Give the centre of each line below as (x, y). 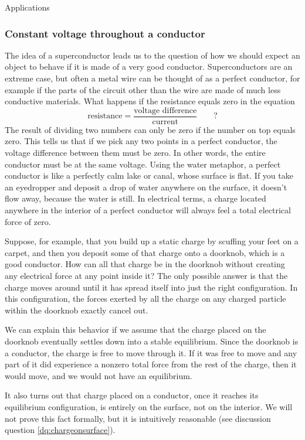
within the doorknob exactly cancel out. (77, 310)
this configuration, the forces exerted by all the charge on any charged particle (145, 299)
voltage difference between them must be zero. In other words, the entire (135, 153)
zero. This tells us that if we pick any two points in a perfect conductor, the (141, 141)
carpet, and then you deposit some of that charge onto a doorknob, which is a (145, 252)
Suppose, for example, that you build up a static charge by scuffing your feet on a (152, 241)
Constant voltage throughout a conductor (105, 33)
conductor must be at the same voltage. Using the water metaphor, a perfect (143, 164)
